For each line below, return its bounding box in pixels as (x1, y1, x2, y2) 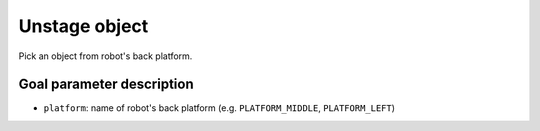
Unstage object (18, 15, 149, 37)
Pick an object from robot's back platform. (18, 50, 193, 62)
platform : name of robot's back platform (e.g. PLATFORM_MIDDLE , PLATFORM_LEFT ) (43, 102, 395, 114)
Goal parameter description (18, 76, 194, 93)
